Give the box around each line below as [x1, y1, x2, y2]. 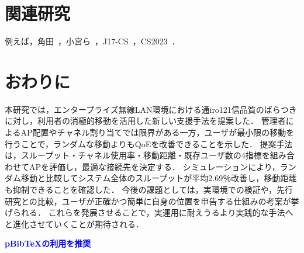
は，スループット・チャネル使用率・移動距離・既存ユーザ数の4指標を [5, 149, 270, 161]
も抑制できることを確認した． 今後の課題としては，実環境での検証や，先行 [5, 183, 293, 195]
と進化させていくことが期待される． [5, 217, 144, 230]
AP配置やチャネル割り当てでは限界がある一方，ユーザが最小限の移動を [20, 126, 295, 138]
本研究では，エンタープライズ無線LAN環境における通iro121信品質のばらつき [5, 103, 297, 115]
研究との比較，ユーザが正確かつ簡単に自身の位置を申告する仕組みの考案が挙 [5, 195, 299, 207]
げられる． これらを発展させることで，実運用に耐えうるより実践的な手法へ [5, 206, 293, 219]
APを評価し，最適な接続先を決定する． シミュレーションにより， [29, 160, 280, 172]
